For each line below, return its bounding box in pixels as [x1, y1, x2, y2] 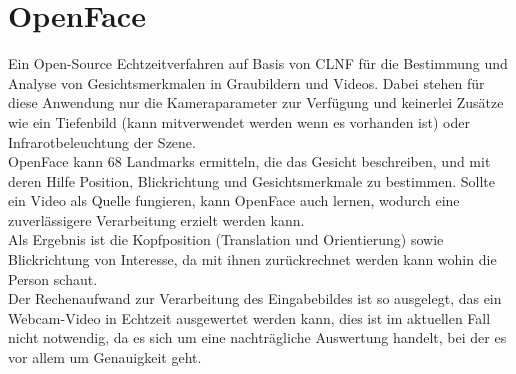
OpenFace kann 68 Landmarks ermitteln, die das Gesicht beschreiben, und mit [8, 151, 491, 172]
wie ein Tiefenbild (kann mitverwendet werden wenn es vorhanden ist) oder [8, 111, 470, 132]
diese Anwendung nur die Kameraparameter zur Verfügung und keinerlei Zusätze [8, 92, 504, 113]
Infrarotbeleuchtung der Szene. [8, 131, 196, 152]
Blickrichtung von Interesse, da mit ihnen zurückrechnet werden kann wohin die [8, 249, 497, 270]
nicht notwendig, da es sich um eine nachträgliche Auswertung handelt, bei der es [8, 327, 507, 348]
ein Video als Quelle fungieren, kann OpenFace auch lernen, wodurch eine [8, 190, 460, 211]
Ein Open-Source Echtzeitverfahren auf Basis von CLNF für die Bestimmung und [8, 53, 508, 74]
